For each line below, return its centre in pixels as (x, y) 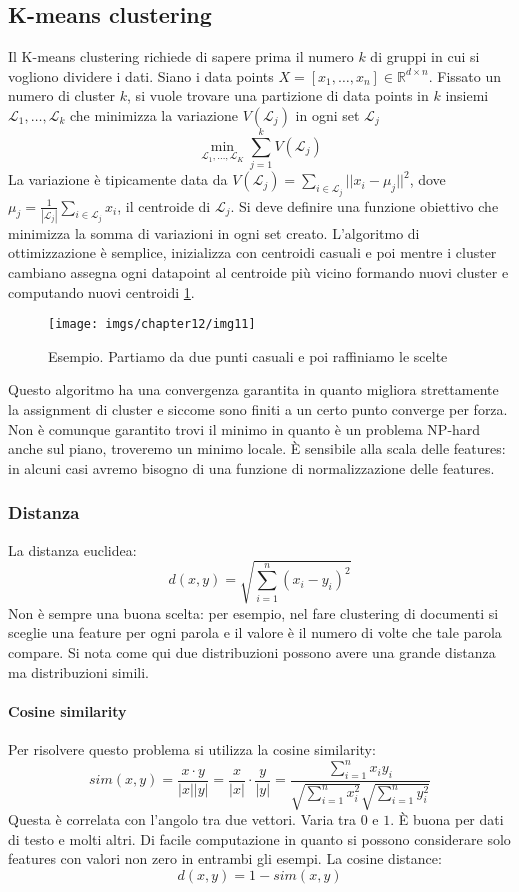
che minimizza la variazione (154, 114)
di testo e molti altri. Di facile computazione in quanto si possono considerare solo (259, 838)
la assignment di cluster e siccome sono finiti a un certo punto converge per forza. (258, 409)
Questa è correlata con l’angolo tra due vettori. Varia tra (182, 819)
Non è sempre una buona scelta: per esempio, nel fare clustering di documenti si (253, 612)
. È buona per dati (447, 819)
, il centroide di (164, 205)
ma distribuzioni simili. (78, 671)
